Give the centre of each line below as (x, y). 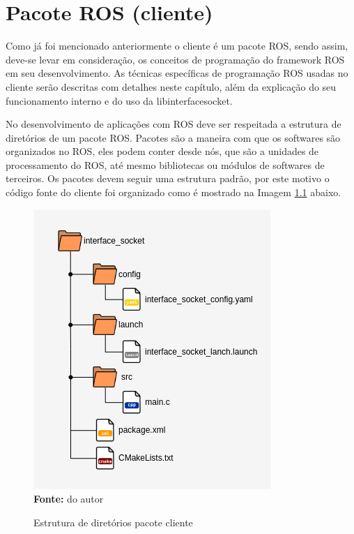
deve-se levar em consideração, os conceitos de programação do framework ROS (175, 59)
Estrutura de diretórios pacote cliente (113, 522)
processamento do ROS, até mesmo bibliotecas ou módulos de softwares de (165, 164)
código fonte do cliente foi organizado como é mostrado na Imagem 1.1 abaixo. (174, 192)
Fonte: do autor (69, 499)
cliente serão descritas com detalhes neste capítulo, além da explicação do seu (171, 86)
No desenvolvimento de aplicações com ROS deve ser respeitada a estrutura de (174, 124)
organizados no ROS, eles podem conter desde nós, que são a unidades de (162, 151)
